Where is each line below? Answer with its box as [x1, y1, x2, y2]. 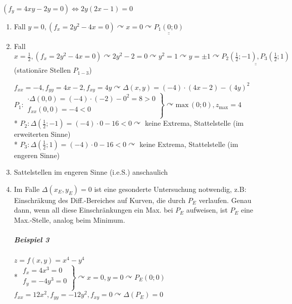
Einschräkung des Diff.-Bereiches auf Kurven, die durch [14, 194, 186, 205]
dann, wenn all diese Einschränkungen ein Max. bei [14, 205, 173, 215]
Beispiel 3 [14, 234, 50, 245]
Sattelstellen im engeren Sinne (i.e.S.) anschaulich [14, 167, 168, 177]
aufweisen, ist [186, 205, 228, 215]
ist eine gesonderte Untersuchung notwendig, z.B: [94, 183, 247, 194]
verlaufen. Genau [199, 194, 252, 205]
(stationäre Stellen [14, 65, 71, 75]
